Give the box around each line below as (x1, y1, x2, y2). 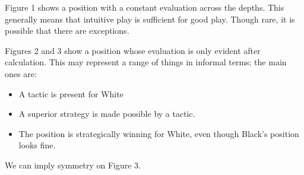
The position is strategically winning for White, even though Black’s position (18, 127, 299, 139)
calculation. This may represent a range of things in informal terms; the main (5, 56, 287, 68)
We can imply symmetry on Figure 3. (5, 158, 141, 171)
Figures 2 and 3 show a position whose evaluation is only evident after (5, 44, 261, 56)
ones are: (5, 67, 37, 79)
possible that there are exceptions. (5, 24, 129, 37)
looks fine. (18, 139, 56, 151)
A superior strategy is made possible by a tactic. (18, 107, 195, 120)
